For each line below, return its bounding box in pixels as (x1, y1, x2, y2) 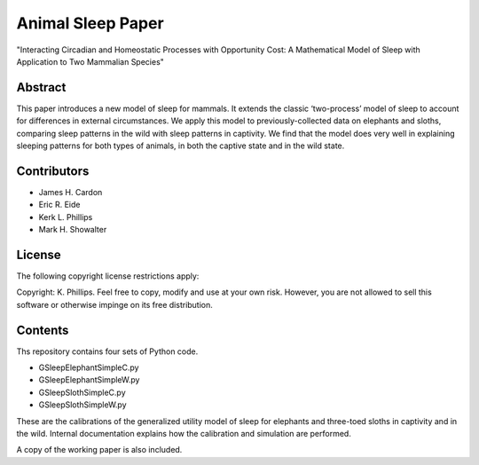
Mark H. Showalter (38, 225, 107, 235)
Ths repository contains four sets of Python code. (16, 346, 199, 357)
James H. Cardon (38, 186, 103, 197)
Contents (16, 322, 69, 337)
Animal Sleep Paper (16, 13, 164, 33)
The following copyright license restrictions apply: (16, 271, 200, 281)
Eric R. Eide (38, 200, 81, 210)
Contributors (16, 163, 90, 178)
